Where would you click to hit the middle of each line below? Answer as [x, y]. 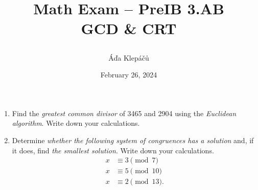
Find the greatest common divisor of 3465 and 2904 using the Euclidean [124, 113]
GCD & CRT [129, 28]
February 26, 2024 [129, 75]
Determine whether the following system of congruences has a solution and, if [133, 140]
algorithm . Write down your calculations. [76, 123]
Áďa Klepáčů [129, 57]
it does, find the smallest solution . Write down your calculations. [113, 150]
